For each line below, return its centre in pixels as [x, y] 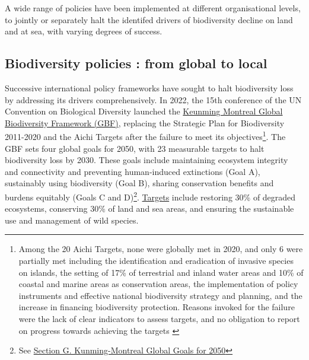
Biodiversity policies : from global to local [136, 63]
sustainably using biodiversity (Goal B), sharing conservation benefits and [139, 183]
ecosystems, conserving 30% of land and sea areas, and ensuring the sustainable [149, 208]
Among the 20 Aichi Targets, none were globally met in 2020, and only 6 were [161, 249]
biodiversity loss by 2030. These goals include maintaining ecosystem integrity [146, 160]
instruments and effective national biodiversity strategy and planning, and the [160, 295]
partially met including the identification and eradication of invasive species [156, 261]
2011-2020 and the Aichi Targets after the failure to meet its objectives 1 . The [145, 136]
